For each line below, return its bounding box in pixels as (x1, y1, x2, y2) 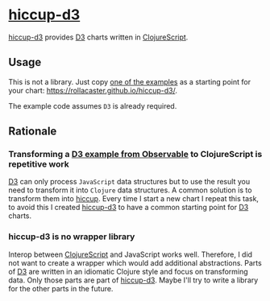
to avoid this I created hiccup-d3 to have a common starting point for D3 (8, 203, 249, 212)
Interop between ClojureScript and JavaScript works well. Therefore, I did (8, 249, 252, 259)
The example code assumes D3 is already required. (8, 101, 177, 110)
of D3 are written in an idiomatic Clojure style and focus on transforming (8, 266, 248, 276)
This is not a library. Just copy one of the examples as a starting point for (8, 76, 251, 86)
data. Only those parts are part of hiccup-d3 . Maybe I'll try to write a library (8, 275, 259, 285)
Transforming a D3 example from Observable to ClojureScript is (8, 149, 263, 160)
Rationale (8, 125, 57, 138)
